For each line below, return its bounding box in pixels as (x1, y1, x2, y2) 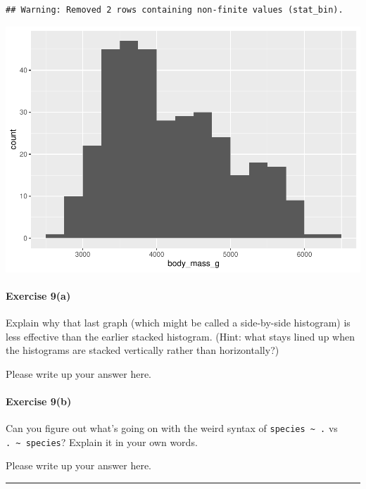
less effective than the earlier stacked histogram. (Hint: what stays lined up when (6, 329, 355, 343)
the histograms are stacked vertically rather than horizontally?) (6, 343, 279, 357)
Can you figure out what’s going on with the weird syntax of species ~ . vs (6, 421, 338, 436)
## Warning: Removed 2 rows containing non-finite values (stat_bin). (6, 5, 343, 15)
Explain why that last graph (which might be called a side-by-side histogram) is (6, 315, 351, 329)
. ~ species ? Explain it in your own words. (6, 434, 198, 449)
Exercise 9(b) (6, 393, 72, 408)
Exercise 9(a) (6, 288, 71, 303)
